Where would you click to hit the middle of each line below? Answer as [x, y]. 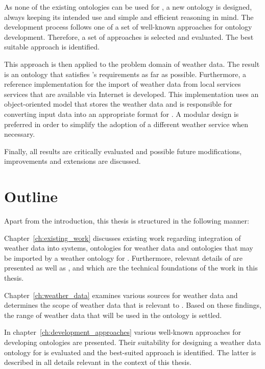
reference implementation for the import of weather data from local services [123, 84]
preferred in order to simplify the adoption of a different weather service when [126, 124]
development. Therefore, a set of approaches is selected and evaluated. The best [129, 36]
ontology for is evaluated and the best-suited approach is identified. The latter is [130, 352]
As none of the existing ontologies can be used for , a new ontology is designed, [128, 7]
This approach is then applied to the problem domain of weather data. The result [132, 64]
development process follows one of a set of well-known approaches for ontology [128, 27]
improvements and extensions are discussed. [73, 161]
